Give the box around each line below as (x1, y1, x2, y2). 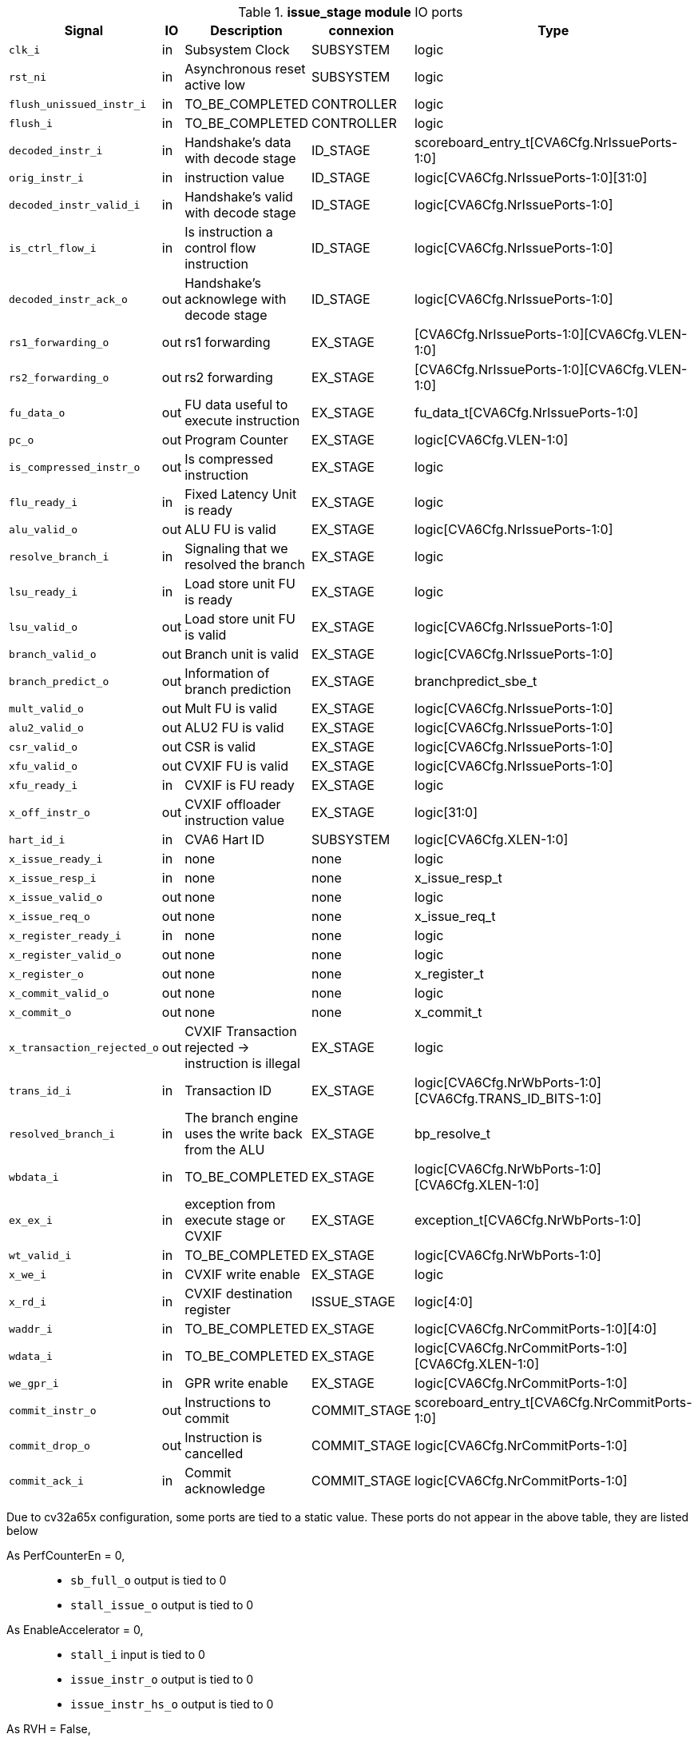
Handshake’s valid (184, 189, 293, 205)
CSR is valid (184, 739, 256, 755)
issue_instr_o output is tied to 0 (70, 1672, 254, 1686)
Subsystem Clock (184, 42, 290, 58)
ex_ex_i (9, 1214, 53, 1226)
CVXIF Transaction (184, 1023, 297, 1039)
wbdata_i (9, 1170, 59, 1183)
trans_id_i (9, 1084, 72, 1097)
